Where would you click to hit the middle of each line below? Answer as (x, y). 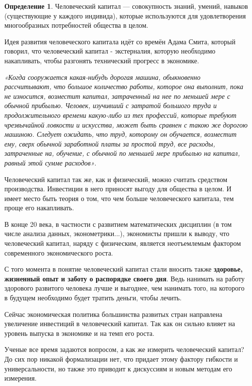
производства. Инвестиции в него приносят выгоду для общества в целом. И (118, 189)
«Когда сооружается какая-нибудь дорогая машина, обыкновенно (102, 77)
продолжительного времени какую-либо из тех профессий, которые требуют (120, 115)
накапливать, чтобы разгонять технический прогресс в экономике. (102, 60)
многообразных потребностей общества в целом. (76, 25)
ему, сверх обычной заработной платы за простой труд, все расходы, (110, 143)
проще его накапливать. (39, 208)
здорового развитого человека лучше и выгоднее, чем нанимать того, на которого (125, 288)
